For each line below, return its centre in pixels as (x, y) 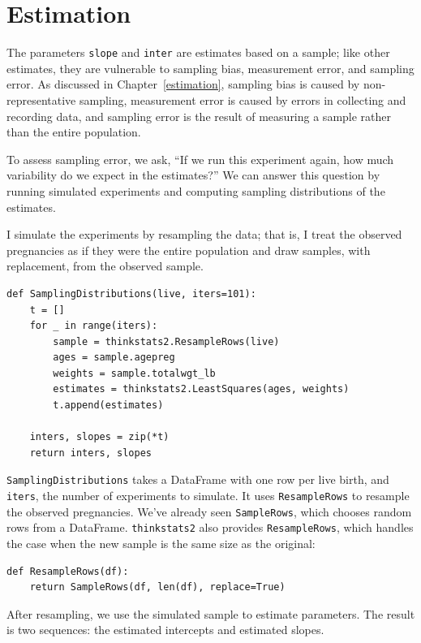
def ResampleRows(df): (68, 571)
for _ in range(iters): (94, 326)
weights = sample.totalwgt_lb (134, 373)
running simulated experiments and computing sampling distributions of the (196, 190)
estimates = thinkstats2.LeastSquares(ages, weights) (201, 389)
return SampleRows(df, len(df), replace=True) (157, 587)
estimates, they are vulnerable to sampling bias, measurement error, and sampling (210, 68)
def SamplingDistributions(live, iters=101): (131, 293)
